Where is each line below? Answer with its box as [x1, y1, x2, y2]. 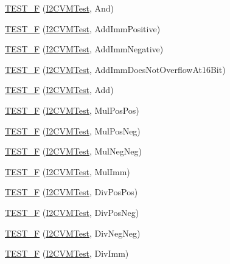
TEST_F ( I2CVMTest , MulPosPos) [5, 103, 139, 116]
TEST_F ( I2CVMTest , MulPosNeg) [5, 124, 141, 137]
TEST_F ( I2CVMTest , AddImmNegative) [5, 43, 164, 55]
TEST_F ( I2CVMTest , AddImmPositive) [5, 22, 161, 35]
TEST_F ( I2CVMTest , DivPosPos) [5, 186, 138, 198]
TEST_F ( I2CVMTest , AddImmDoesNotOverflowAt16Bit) [5, 63, 226, 75]
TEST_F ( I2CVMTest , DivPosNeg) [5, 206, 139, 218]
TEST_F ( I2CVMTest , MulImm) [5, 165, 130, 178]
